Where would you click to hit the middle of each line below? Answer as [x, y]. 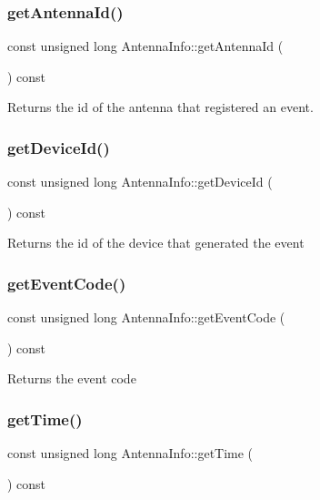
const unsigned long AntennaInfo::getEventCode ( [146, 317]
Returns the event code [72, 378]
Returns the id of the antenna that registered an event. [160, 107]
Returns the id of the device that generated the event [156, 243]
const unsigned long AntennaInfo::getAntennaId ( [145, 46]
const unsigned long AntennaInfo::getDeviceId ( [140, 182]
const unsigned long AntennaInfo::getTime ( [130, 453]
